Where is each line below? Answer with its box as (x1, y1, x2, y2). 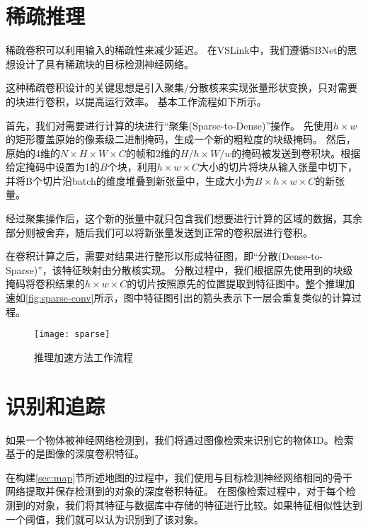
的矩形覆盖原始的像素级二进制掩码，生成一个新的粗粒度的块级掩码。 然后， (6, 132, 356, 147)
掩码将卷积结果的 (6, 276, 85, 291)
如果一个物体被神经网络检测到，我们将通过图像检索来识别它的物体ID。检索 (6, 432, 354, 447)
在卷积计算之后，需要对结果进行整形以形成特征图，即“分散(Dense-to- (6, 249, 323, 263)
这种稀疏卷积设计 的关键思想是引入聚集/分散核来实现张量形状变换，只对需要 (6, 80, 357, 95)
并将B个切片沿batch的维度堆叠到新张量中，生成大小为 (6, 173, 255, 188)
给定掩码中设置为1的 (6, 159, 100, 174)
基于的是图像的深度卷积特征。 (6, 446, 144, 461)
